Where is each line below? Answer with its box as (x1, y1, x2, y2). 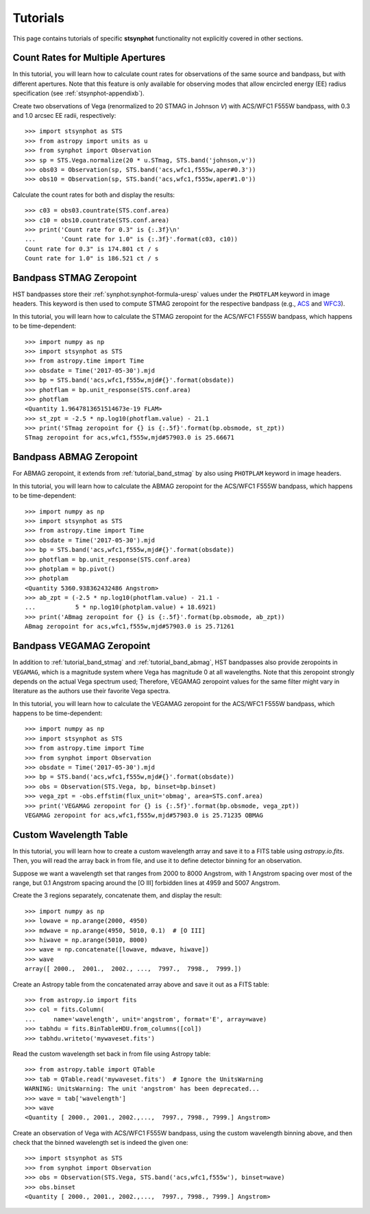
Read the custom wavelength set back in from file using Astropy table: (12, 1049, 211, 1058)
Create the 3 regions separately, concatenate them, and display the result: (12, 891, 222, 899)
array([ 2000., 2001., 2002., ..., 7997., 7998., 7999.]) (25, 965, 242, 973)
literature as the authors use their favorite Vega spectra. (12, 687, 171, 695)
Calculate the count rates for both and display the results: (12, 191, 175, 199)
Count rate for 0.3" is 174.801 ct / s (25, 245, 159, 253)
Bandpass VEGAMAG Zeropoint (12, 640, 151, 652)
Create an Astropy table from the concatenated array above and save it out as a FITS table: (12, 980, 270, 988)
